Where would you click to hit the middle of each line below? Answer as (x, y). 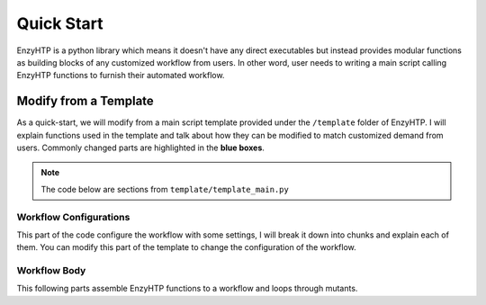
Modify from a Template (85, 101)
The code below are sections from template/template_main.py (165, 189)
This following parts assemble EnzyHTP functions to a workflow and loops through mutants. (187, 289)
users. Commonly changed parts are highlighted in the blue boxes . (141, 148)
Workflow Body (51, 271)
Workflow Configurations (73, 217)
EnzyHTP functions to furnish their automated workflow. (121, 76)
